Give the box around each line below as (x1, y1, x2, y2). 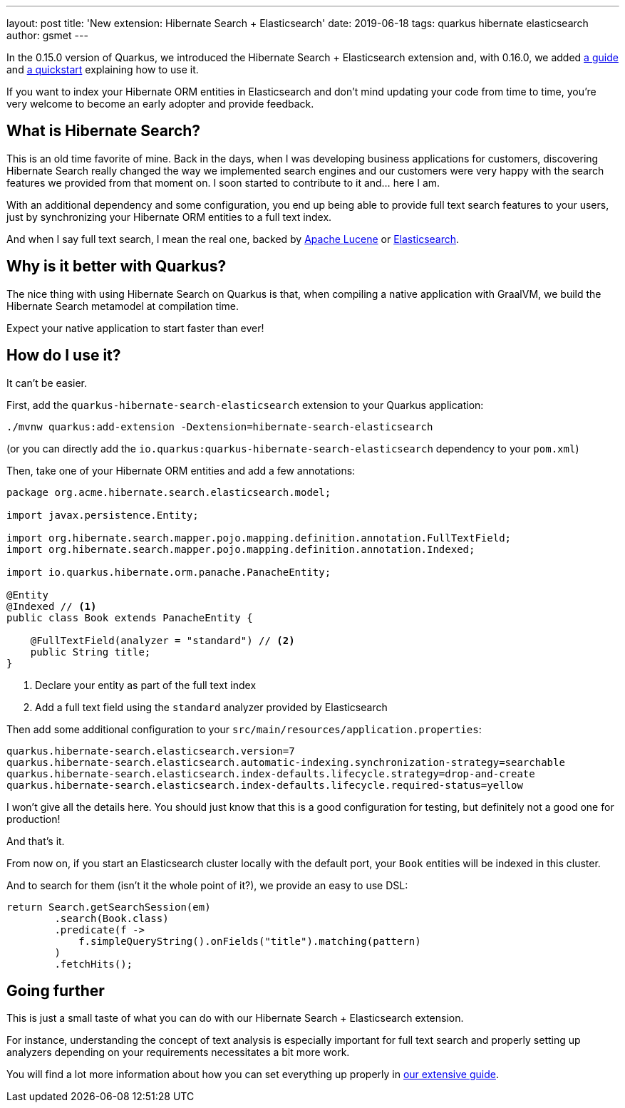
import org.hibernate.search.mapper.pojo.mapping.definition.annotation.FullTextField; (6, 532, 512, 544)
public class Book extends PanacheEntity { (6, 611, 253, 623)
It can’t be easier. (6, 376, 88, 389)
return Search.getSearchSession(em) (6, 901, 211, 913)
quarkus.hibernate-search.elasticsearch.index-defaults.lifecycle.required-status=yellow (6, 779, 523, 791)
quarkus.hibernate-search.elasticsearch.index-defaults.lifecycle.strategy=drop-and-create (6, 767, 535, 780)
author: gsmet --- (6, 29, 88, 41)
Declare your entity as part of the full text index (35, 678, 257, 691)
